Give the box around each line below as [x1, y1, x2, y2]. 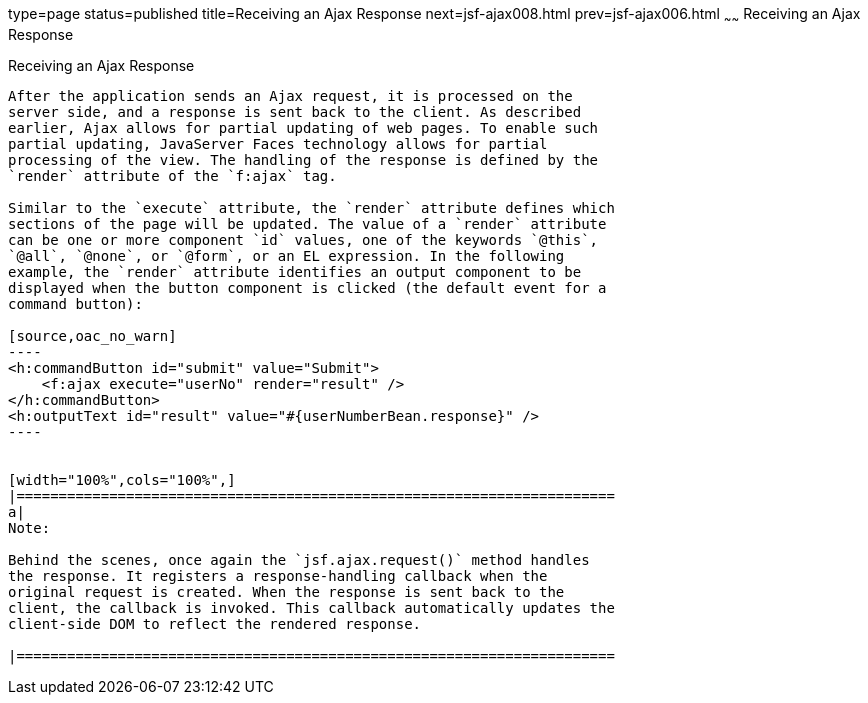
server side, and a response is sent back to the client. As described [8, 103, 582, 120]
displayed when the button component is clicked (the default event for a [8, 279, 607, 296]
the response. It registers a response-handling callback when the [8, 567, 548, 584]
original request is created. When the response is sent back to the [8, 583, 565, 600]
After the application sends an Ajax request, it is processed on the [8, 87, 573, 104]
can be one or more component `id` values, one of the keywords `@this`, [8, 231, 599, 248]
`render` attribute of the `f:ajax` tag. [8, 167, 337, 184]
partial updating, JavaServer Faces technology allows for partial [8, 135, 548, 152]
